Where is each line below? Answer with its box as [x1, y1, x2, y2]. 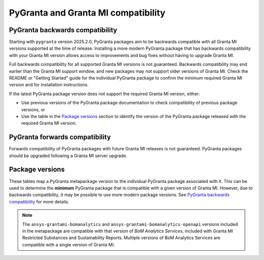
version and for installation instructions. [9, 82, 89, 88]
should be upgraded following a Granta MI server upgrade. [9, 153, 128, 159]
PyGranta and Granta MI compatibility [9, 7, 166, 18]
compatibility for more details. [9, 199, 69, 204]
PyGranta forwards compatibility [9, 133, 111, 141]
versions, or [21, 106, 45, 112]
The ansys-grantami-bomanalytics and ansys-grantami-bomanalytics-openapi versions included [22, 221, 238, 227]
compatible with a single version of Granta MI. [22, 241, 115, 247]
